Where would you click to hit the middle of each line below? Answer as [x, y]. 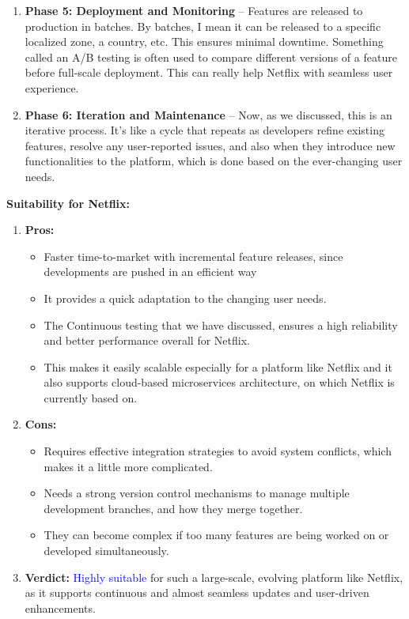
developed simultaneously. [106, 551]
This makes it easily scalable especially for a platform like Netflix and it [218, 366]
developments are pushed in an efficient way [150, 272]
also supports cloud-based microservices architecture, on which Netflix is [219, 382]
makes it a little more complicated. [128, 466]
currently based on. [91, 397]
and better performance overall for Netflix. [147, 340]
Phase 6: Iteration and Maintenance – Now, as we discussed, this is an [208, 114]
